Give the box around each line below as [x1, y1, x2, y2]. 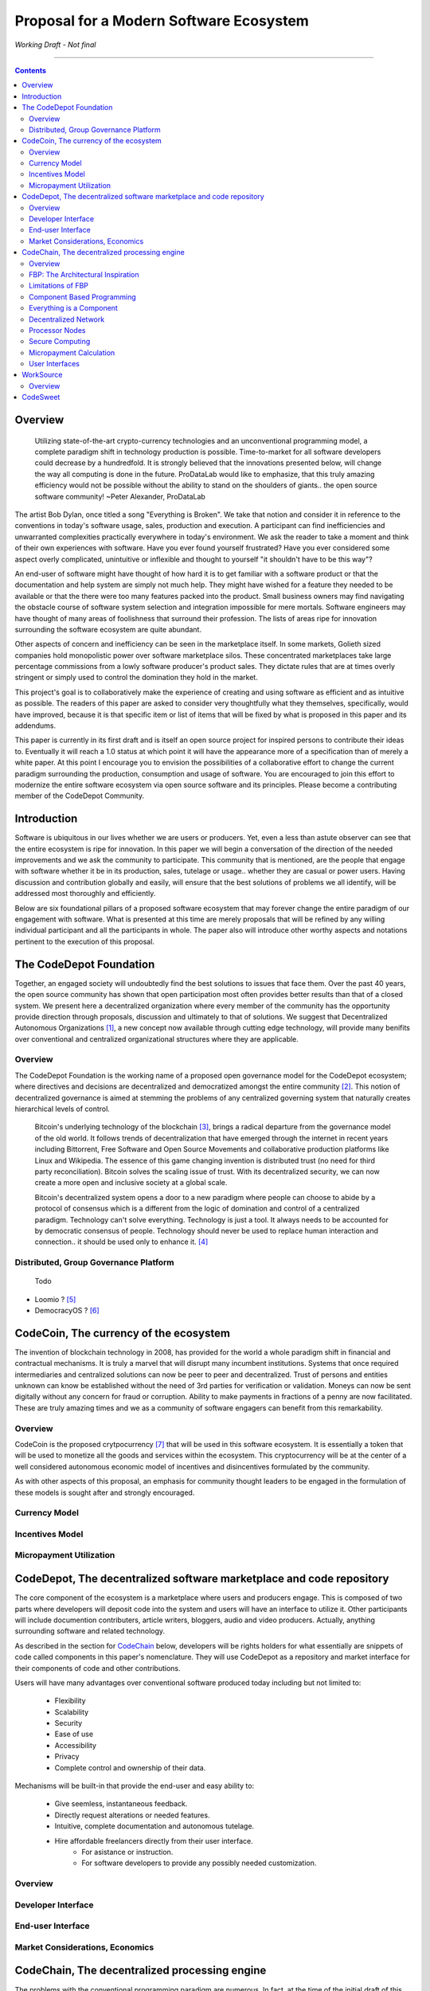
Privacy [54, 1752, 80, 1762]
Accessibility [54, 1740, 97, 1750]
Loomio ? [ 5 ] [34, 1294, 76, 1304]
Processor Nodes [29, 325, 86, 334]
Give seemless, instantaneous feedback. [54, 1799, 188, 1809]
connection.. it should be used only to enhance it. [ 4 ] [34, 1237, 209, 1246]
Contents [14, 65, 47, 75]
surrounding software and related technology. [14, 1626, 166, 1636]
